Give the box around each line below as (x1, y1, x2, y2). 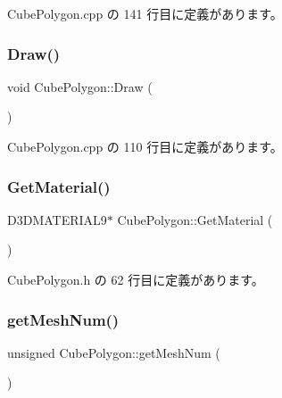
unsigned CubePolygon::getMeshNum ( (7, 343, 220, 361)
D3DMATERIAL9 (7, 210, 107, 228)
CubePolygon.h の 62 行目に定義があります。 (7, 270, 264, 288)
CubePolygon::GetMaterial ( (117, 210, 273, 228)
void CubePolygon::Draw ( (7, 77, 153, 95)
